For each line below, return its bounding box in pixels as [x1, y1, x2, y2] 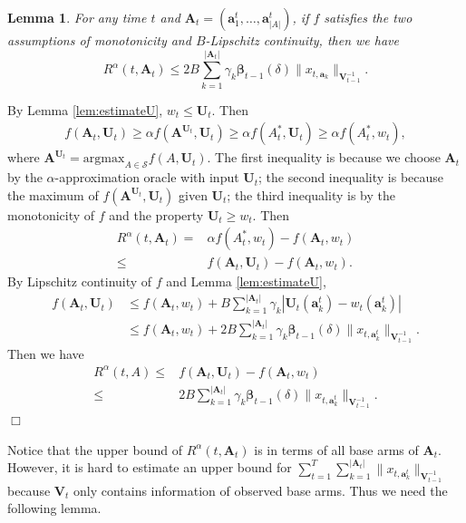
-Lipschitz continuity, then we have [205, 31, 399, 49]
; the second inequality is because [258, 168, 444, 187]
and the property [109, 205, 204, 224]
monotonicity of [7, 205, 95, 224]
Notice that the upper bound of [7, 440, 182, 459]
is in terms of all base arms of [254, 440, 419, 459]
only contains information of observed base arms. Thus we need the [73, 480, 448, 499]
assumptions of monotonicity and [7, 31, 191, 49]
